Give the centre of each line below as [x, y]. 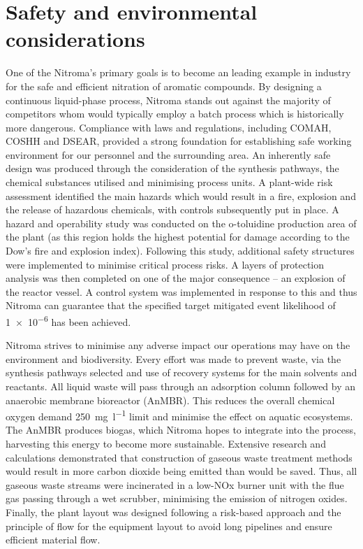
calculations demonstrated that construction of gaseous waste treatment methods [179, 457]
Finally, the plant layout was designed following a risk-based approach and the [173, 512]
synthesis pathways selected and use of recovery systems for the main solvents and [181, 372]
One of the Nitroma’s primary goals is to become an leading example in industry [178, 72]
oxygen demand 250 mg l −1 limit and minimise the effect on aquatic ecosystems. [179, 415]
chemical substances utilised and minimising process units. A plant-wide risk [169, 182]
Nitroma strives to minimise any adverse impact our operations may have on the [178, 345]
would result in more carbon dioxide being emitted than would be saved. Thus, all [181, 471]
